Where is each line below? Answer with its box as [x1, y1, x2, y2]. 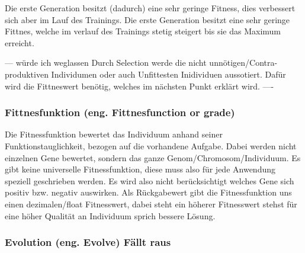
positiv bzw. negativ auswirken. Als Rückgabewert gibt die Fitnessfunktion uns [5, 186, 292, 198]
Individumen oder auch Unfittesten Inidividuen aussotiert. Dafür [51, 68, 286, 80]
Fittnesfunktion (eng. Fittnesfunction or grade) [5, 105, 235, 120]
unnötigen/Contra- [209, 56, 278, 69]
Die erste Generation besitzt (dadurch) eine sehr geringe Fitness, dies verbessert [5, 2, 296, 14]
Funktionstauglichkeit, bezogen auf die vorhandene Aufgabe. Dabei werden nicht [5, 139, 297, 152]
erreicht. [5, 36, 34, 49]
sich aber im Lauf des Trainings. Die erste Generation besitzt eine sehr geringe [5, 13, 290, 25]
